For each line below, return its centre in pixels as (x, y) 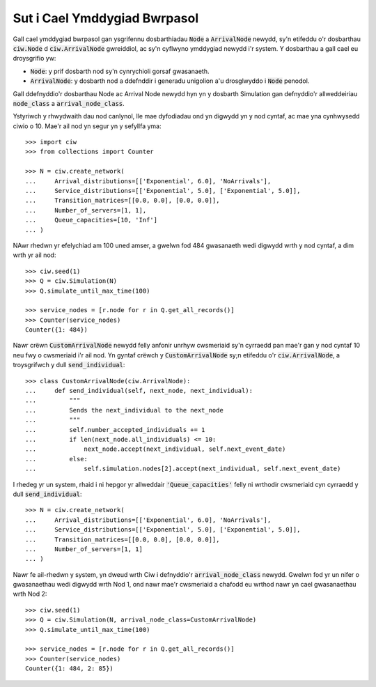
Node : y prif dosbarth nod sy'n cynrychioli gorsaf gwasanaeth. (120, 71)
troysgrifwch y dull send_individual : (69, 365)
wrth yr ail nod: (34, 255)
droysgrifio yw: (34, 59)
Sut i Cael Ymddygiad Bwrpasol (105, 18)
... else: (57, 459)
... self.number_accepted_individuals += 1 (115, 430)
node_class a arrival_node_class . (69, 103)
